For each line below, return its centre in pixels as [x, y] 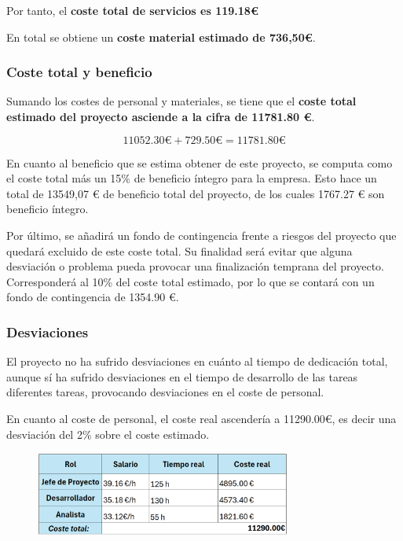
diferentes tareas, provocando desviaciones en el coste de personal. [165, 392]
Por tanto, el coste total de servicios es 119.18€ [132, 10]
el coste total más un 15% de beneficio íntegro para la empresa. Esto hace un [192, 178]
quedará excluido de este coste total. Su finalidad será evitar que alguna [180, 250]
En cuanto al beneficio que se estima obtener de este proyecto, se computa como [200, 162]
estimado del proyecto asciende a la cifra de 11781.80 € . [161, 116]
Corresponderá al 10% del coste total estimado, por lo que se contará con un [191, 281]
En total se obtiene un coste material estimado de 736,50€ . [161, 37]
